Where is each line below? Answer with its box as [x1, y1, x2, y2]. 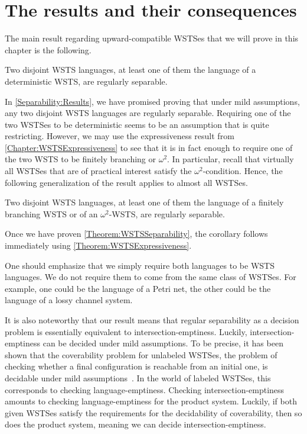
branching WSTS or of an [5, 207, 98, 220]
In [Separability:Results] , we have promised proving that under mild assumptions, [5, 95, 300, 107]
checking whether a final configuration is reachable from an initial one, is [5, 360, 268, 372]
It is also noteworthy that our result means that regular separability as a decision [5, 314, 299, 326]
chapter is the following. [5, 43, 92, 56]
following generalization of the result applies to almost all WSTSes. [5, 176, 248, 188]
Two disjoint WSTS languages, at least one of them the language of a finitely [5, 196, 284, 208]
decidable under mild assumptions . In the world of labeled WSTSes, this [5, 371, 271, 384]
